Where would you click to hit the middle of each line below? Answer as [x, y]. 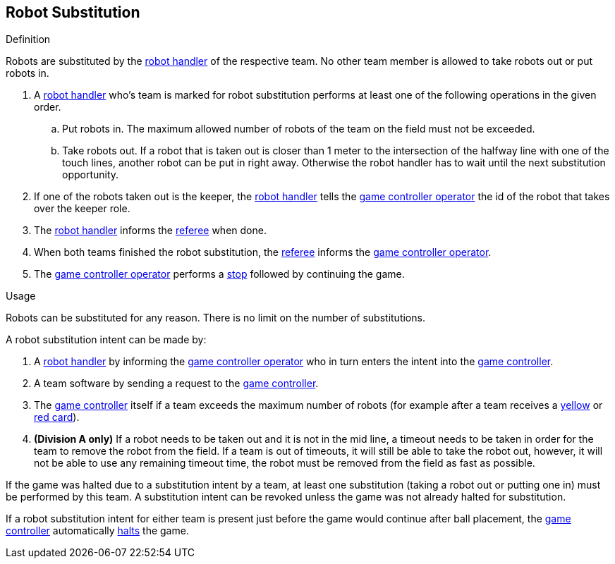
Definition [28, 39]
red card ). [57, 417]
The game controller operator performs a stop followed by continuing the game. [219, 274]
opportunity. [91, 175]
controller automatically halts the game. [97, 531]
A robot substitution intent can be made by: [106, 340]
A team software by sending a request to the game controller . [176, 384]
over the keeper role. [82, 209]
